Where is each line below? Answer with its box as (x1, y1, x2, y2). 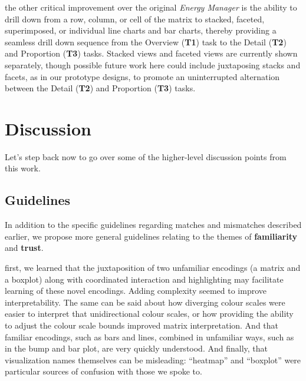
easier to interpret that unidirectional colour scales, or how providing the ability (5, 307, 294, 320)
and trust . (5, 241, 44, 254)
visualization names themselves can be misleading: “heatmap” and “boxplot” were (5, 353, 301, 366)
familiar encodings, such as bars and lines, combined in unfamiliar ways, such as (5, 330, 294, 343)
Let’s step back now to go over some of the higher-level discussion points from (5, 150, 287, 163)
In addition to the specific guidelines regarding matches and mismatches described (5, 218, 302, 231)
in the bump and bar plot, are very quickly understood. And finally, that (5, 342, 268, 355)
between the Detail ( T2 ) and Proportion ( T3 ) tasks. (5, 82, 196, 94)
